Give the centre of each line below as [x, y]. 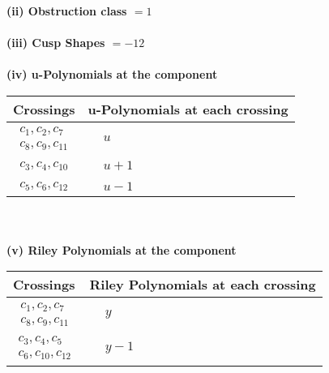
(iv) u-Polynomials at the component [112, 74]
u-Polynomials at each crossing [188, 109]
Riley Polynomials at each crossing [203, 285]
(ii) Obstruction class [67, 11]
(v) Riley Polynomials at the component [122, 249]
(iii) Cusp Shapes [56, 43]
